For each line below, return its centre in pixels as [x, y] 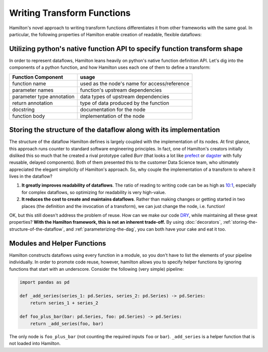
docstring [23, 109]
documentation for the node [113, 109]
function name [29, 83]
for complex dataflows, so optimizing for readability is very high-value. [94, 192]
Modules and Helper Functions [58, 243]
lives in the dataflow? [31, 176]
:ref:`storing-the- [240, 222]
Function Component [38, 77]
